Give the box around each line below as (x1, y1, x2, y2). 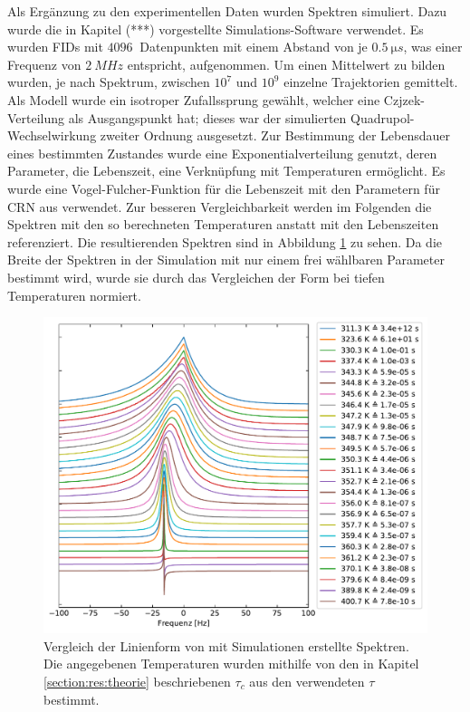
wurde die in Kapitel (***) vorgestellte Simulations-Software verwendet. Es (7, 19, 424, 38)
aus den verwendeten (249, 671, 365, 690)
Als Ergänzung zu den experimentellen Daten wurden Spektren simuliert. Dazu (7, 2, 447, 20)
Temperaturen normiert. (7, 285, 141, 304)
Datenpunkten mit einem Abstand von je (139, 37, 368, 56)
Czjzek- (383, 90, 425, 109)
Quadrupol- (350, 108, 415, 127)
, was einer (403, 37, 463, 56)
